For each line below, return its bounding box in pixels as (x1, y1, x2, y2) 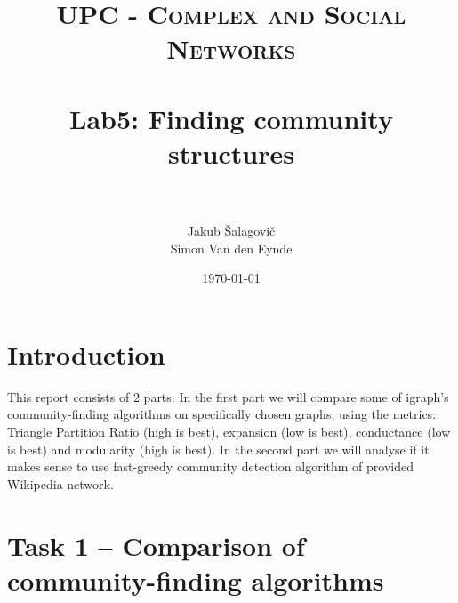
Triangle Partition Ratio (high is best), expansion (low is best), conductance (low (7, 422, 451, 440)
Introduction (7, 335, 165, 372)
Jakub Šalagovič (187, 221, 276, 240)
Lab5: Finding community (69, 100, 393, 136)
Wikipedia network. (7, 474, 114, 493)
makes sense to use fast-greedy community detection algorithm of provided (7, 457, 414, 476)
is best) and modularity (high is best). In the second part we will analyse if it (7, 439, 430, 458)
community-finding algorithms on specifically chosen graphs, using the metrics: (7, 405, 437, 423)
